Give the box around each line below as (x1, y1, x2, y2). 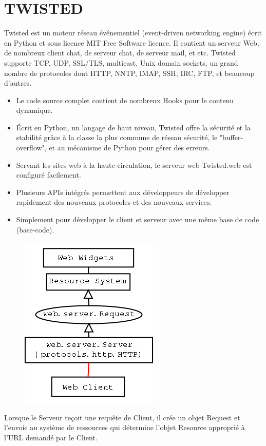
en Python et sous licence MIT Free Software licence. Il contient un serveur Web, (4, 37, 259, 48)
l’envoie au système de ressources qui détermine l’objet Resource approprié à (4, 422, 245, 433)
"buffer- (219, 132, 243, 143)
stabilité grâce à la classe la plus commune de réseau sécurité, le (16, 132, 218, 143)
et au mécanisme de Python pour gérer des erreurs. (49, 142, 210, 153)
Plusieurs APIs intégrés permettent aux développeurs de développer (16, 186, 230, 197)
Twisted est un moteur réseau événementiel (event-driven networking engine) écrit (4, 27, 262, 38)
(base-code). (16, 224, 54, 235)
